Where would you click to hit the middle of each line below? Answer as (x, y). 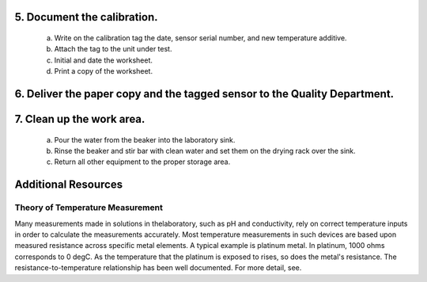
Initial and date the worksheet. (104, 60)
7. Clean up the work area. (80, 119)
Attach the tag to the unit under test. (113, 49)
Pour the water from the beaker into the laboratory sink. (145, 139)
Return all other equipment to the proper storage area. (142, 162)
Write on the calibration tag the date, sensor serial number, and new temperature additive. (200, 38)
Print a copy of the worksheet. (104, 71)
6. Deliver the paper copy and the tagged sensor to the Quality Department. (204, 94)
